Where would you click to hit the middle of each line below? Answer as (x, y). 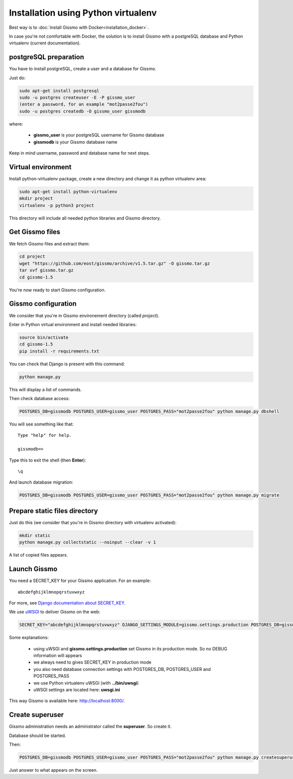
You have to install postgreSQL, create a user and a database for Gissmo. (83, 69)
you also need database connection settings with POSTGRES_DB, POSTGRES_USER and (122, 669)
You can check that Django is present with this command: (67, 364)
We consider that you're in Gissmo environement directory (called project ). (84, 315)
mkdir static (35, 535)
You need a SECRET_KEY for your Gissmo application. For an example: (80, 581)
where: (16, 124)
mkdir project (36, 199)
